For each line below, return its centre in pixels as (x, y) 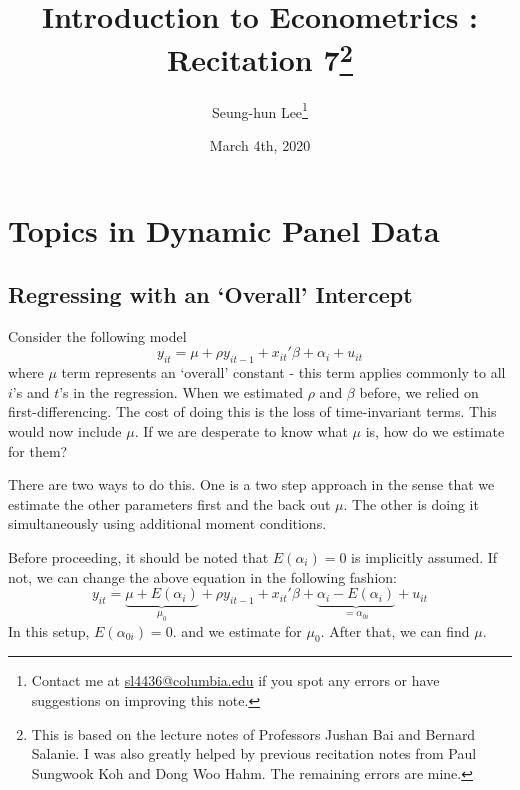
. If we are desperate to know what (241, 431)
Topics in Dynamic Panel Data (224, 230)
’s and (31, 391)
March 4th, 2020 (260, 144)
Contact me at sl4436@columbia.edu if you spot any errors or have (235, 680)
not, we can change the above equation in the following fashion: (202, 576)
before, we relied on (419, 391)
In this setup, (49, 630)
